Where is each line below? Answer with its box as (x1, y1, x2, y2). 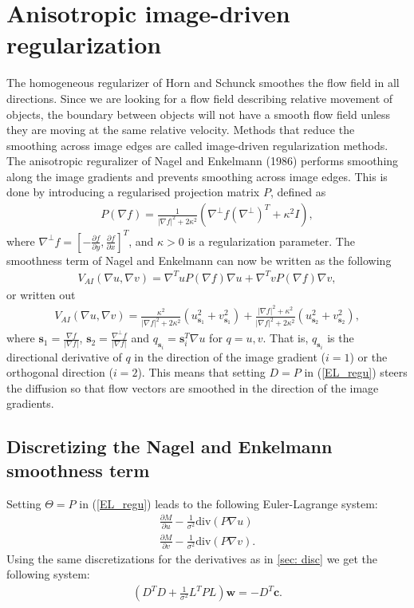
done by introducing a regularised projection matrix (6, 184, 260, 200)
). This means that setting (137, 364, 266, 381)
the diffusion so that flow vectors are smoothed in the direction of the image (6, 379, 379, 396)
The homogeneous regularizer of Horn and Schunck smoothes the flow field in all (6, 74, 400, 91)
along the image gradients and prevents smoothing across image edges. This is (6, 168, 388, 184)
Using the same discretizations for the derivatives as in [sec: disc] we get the (6, 550, 377, 567)
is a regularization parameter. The (187, 232, 355, 249)
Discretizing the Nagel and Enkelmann (6, 434, 333, 459)
